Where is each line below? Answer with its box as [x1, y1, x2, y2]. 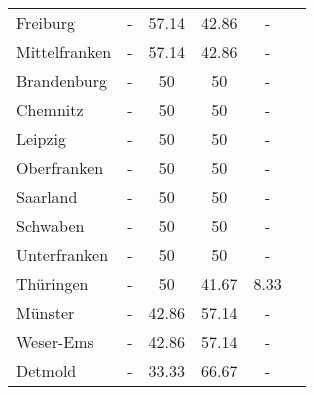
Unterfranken [16, 243, 109, 266]
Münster [16, 301, 75, 324]
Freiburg [16, 11, 76, 34]
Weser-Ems [16, 330, 94, 353]
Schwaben [16, 214, 85, 237]
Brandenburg [16, 69, 108, 92]
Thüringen [16, 272, 89, 295]
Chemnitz [16, 98, 84, 121]
